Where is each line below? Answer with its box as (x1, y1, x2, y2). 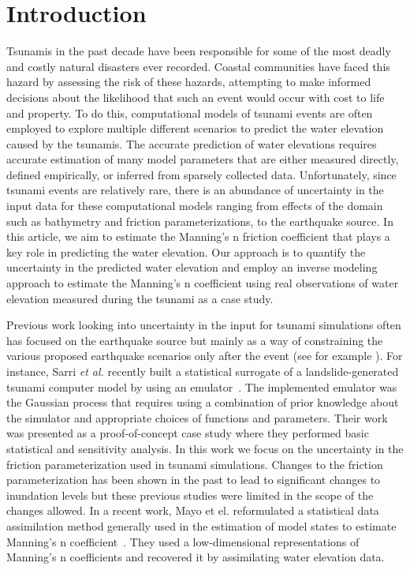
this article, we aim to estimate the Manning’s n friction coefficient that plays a (6, 228, 390, 245)
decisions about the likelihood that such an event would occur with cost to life (6, 88, 385, 105)
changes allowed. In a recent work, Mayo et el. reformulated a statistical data (6, 502, 379, 519)
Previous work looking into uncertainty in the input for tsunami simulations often (6, 317, 401, 333)
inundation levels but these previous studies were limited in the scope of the (6, 486, 374, 503)
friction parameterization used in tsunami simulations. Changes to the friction (6, 456, 383, 472)
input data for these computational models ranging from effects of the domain (6, 197, 383, 214)
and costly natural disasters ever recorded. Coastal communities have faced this (6, 58, 390, 74)
